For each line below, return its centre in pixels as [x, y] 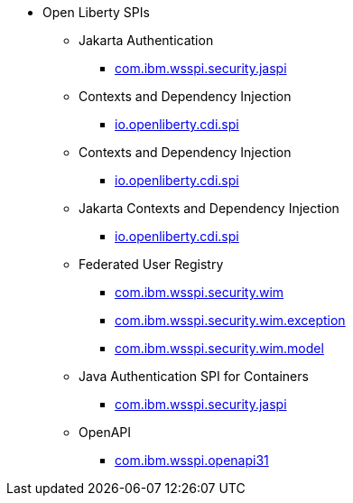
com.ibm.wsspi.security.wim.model [219, 348]
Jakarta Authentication [146, 40]
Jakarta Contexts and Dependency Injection [209, 208]
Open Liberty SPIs [96, 12]
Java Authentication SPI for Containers [194, 376]
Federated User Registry [151, 264]
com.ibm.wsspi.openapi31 [192, 460]
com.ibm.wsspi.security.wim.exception [230, 320]
